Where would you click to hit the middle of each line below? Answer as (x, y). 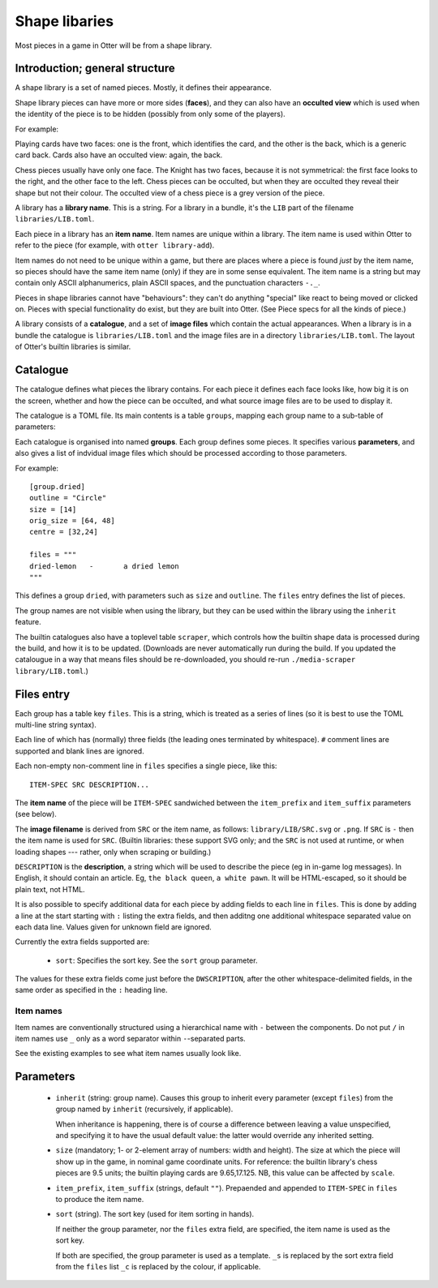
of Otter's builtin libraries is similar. (73, 347)
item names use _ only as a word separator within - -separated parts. (131, 1039)
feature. (28, 622)
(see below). (36, 814)
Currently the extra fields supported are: (82, 942)
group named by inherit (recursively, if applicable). (144, 1109)
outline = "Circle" (68, 498)
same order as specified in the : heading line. (91, 990)
